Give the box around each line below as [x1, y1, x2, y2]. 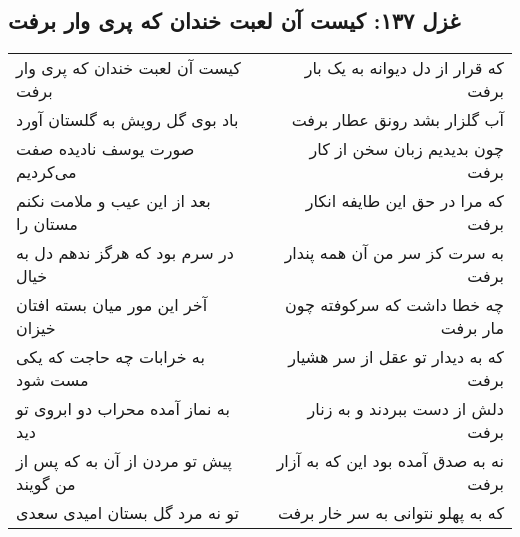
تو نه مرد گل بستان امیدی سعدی [16, 501, 239, 525]
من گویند [16, 472, 76, 496]
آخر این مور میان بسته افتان [16, 293, 208, 317]
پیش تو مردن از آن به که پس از [16, 449, 232, 473]
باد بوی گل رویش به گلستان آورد [16, 108, 239, 132]
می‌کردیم [16, 160, 77, 184]
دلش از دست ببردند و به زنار [307, 397, 504, 421]
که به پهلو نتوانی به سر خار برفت [277, 501, 504, 525]
